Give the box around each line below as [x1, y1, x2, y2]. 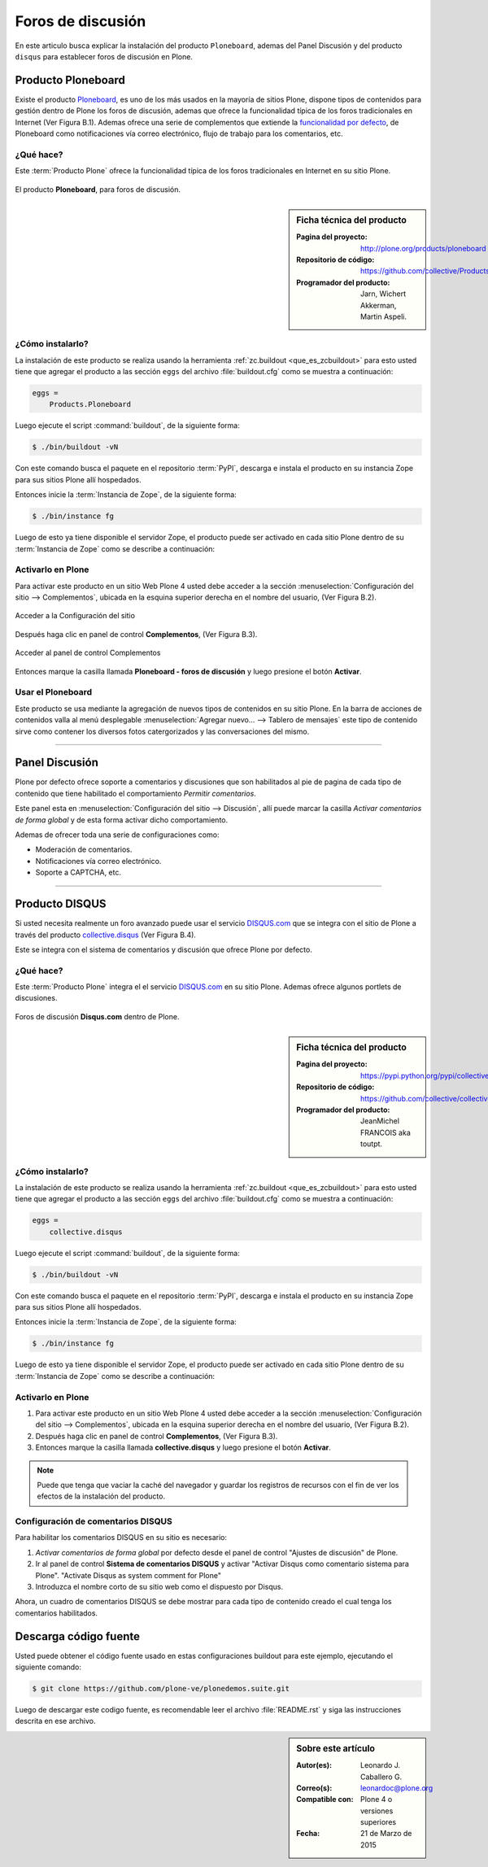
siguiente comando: [15, 1662, 81, 1672]
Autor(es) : [296, 1760, 333, 1770]
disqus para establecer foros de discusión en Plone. [15, 51, 193, 61]
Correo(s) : [296, 1782, 333, 1793]
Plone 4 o [360, 1795, 393, 1804]
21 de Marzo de [360, 1829, 412, 1839]
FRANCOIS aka [360, 1128, 411, 1137]
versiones [360, 1806, 394, 1816]
